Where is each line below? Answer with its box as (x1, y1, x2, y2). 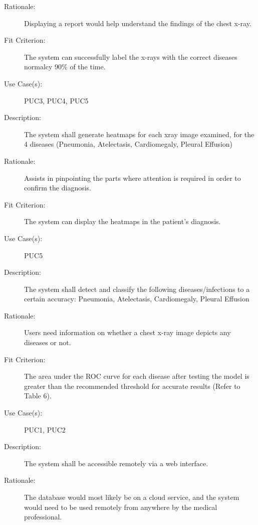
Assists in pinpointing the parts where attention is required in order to (24, 172, 241, 183)
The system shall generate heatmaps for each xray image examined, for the (24, 129, 254, 139)
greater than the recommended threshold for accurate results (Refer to (24, 380, 240, 391)
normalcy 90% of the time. (24, 61, 106, 72)
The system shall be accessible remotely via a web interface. (24, 458, 208, 468)
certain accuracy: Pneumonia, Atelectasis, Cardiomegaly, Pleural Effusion (24, 293, 249, 304)
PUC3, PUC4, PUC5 (24, 95, 89, 106)
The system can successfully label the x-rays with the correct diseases (24, 51, 237, 62)
